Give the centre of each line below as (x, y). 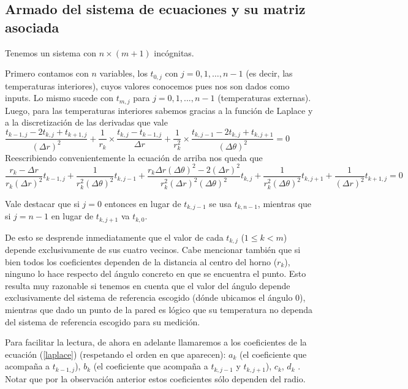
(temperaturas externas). (264, 98)
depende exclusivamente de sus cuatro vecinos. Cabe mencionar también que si (153, 249)
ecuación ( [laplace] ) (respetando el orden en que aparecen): (115, 354)
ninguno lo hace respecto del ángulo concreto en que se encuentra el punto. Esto (156, 274)
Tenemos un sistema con (51, 52)
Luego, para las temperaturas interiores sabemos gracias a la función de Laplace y (159, 110)
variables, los (123, 73)
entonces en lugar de (143, 203)
